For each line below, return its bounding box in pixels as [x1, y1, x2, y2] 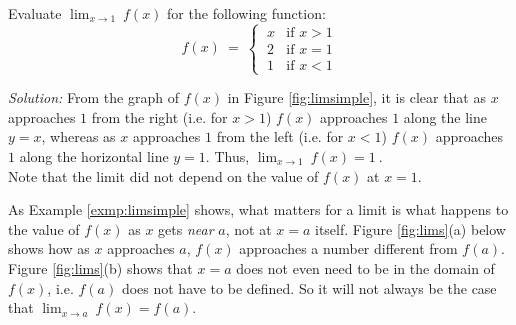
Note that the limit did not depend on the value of [8, 165, 319, 186]
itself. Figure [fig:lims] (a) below [314, 218, 506, 239]
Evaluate [8, 3, 62, 23]
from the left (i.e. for [216, 126, 344, 147]
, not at [225, 218, 272, 239]
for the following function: [167, 3, 326, 23]
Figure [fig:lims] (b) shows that [8, 257, 193, 278]
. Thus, [205, 145, 250, 166]
